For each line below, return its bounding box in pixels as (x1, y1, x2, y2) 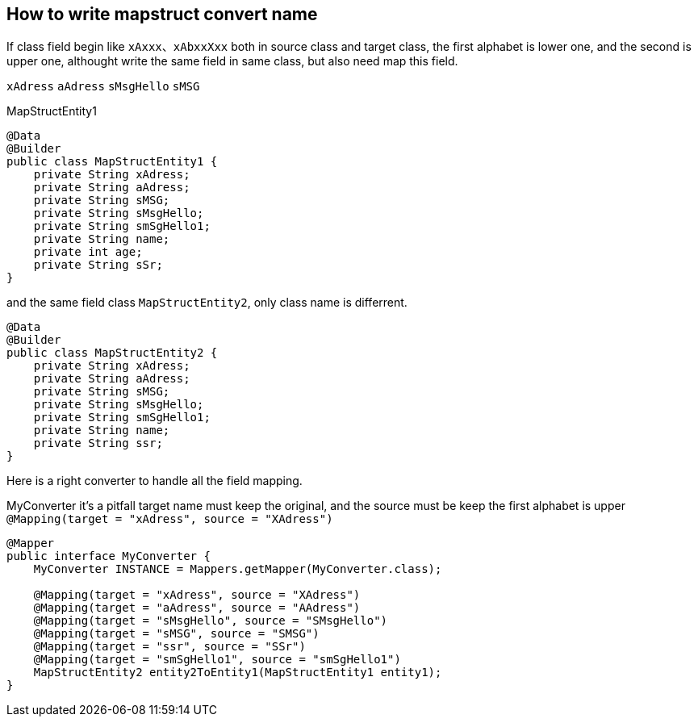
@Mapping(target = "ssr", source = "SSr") (33, 640, 306, 654)
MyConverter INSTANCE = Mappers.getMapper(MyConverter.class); (33, 562, 442, 576)
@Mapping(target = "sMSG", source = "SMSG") (33, 627, 320, 641)
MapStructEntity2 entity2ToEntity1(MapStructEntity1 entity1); (33, 666, 442, 679)
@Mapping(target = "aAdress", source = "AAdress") (33, 601, 361, 615)
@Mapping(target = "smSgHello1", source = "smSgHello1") (33, 653, 401, 667)
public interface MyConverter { (6, 550, 211, 563)
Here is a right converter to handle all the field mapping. (6, 474, 303, 488)
